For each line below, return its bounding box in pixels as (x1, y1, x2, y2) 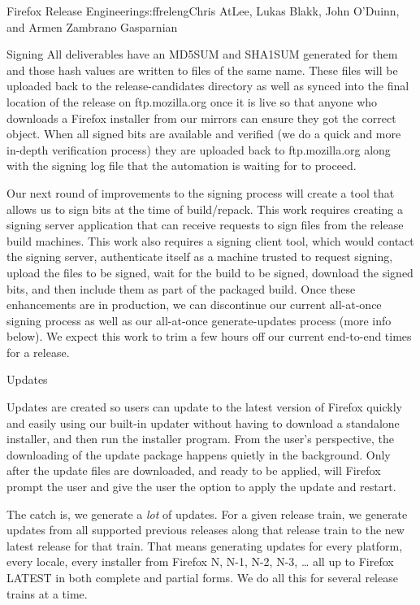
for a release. (6, 343, 70, 360)
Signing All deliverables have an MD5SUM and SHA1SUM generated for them (6, 46, 398, 63)
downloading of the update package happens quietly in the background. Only (6, 446, 391, 463)
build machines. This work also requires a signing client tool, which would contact (6, 232, 414, 249)
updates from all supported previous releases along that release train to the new (6, 521, 405, 538)
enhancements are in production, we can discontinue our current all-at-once (6, 296, 382, 313)
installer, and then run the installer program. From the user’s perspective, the (6, 430, 394, 447)
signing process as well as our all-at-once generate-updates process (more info (6, 311, 392, 329)
